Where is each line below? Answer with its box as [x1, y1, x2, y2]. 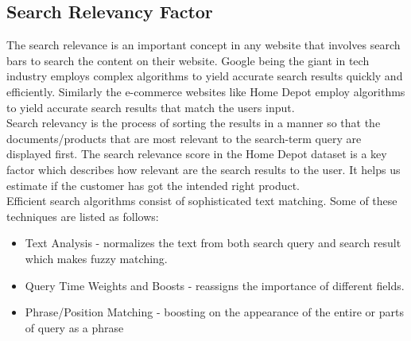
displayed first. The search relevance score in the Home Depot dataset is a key [6, 145, 387, 162]
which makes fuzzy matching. [25, 250, 168, 266]
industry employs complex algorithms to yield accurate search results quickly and [6, 68, 403, 84]
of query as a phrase [25, 319, 124, 335]
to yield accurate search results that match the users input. [6, 99, 295, 115]
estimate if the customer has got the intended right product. [6, 176, 300, 193]
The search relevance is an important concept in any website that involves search [6, 37, 401, 53]
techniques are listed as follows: [6, 207, 159, 224]
